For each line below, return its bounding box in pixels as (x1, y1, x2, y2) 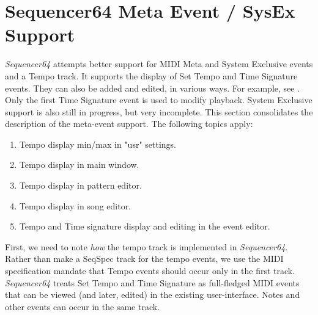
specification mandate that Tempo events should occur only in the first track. (5, 264, 295, 277)
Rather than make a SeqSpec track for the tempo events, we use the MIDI (5, 252, 284, 265)
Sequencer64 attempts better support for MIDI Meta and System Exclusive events (5, 57, 313, 70)
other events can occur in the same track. (5, 300, 160, 313)
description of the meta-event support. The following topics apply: (5, 117, 253, 130)
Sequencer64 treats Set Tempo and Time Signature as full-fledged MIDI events (5, 276, 300, 289)
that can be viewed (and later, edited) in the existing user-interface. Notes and (5, 288, 300, 301)
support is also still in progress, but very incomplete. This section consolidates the (5, 105, 313, 118)
